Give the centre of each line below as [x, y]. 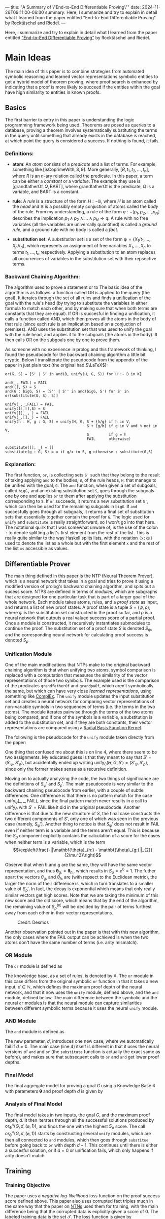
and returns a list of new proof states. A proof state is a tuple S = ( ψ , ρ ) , [78, 607]
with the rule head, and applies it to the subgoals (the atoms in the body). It [81, 335]
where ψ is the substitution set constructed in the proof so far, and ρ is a [79, 613]
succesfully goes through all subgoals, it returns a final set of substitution [80, 512]
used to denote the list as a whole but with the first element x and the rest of [82, 543]
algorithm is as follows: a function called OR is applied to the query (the [78, 293]
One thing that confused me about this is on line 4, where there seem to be [81, 752]
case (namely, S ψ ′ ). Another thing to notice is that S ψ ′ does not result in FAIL [82, 825]
